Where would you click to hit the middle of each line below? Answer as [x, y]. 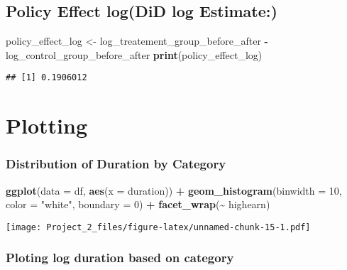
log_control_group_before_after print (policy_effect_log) [134, 54]
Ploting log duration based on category [120, 258]
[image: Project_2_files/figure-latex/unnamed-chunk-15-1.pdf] [158, 227]
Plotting [46, 125]
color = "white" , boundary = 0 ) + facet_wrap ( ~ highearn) [138, 204]
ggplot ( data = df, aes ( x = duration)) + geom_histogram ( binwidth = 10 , [174, 190]
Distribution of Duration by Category [116, 164]
